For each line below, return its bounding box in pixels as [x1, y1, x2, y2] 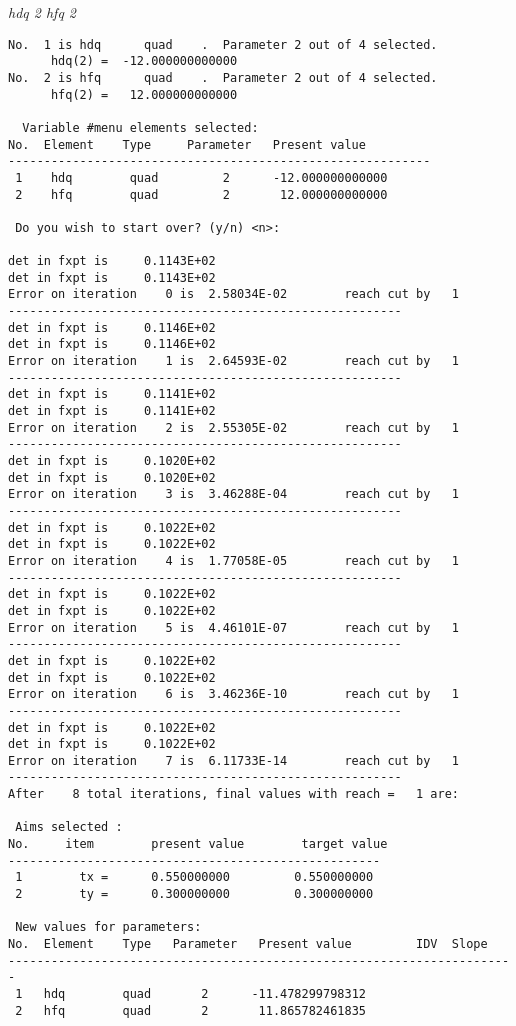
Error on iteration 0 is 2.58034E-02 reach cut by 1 [8, 287, 460, 302]
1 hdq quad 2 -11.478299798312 [15, 987, 366, 1001]
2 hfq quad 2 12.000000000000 [15, 187, 388, 202]
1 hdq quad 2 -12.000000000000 [15, 170, 388, 185]
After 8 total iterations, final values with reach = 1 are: [8, 787, 460, 802]
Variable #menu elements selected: [22, 120, 259, 135]
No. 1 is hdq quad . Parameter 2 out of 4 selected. [8, 37, 438, 52]
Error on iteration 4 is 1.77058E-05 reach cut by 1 [8, 553, 460, 568]
